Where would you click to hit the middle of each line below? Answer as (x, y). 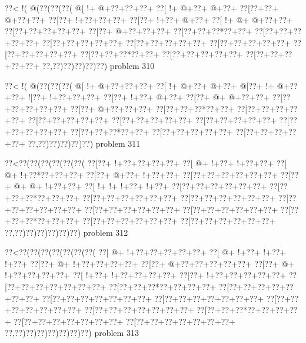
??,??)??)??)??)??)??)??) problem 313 (72, 333)
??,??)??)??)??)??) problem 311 (84, 143)
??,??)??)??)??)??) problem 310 (98, 65)
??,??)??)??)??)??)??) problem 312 (66, 232)
